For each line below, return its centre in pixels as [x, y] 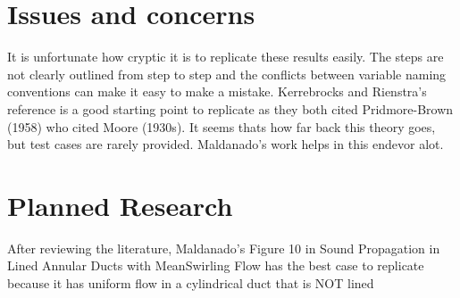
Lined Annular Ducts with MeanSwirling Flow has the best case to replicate [216, 265]
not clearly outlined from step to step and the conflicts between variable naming [227, 74]
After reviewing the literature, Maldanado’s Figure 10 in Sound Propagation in [224, 248]
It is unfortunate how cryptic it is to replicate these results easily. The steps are [226, 57]
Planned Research [120, 205]
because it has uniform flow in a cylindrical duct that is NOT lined [191, 283]
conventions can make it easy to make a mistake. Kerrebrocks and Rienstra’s [217, 91]
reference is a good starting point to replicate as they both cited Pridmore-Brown [230, 108]
